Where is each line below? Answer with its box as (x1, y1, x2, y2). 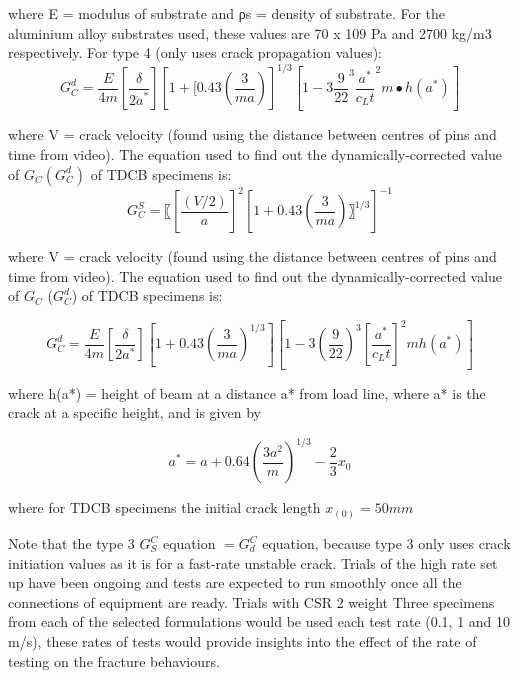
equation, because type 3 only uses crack (262, 533, 511, 553)
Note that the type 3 (8, 533, 135, 553)
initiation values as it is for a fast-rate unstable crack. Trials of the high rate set (8, 552, 498, 573)
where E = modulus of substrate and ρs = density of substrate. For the (8, 3, 446, 23)
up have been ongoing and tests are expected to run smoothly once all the (8, 572, 462, 593)
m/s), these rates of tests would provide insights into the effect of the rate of (8, 630, 477, 651)
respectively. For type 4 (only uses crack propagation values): (8, 42, 382, 63)
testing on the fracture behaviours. (8, 650, 220, 671)
